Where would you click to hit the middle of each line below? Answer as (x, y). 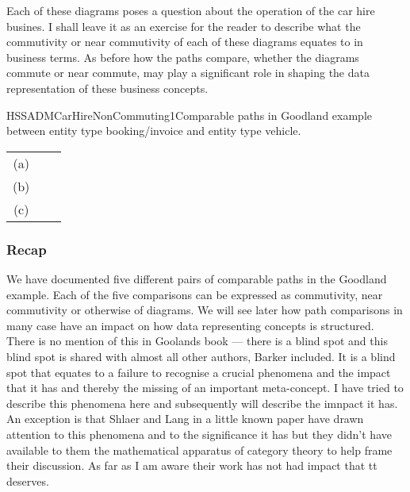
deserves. (28, 480)
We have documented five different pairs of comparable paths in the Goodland (197, 278)
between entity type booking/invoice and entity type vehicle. (154, 131)
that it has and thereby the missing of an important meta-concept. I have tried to (205, 388)
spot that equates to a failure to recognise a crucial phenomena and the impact (199, 372)
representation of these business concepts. (107, 88)
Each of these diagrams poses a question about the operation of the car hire (191, 10)
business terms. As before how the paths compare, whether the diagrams (183, 57)
